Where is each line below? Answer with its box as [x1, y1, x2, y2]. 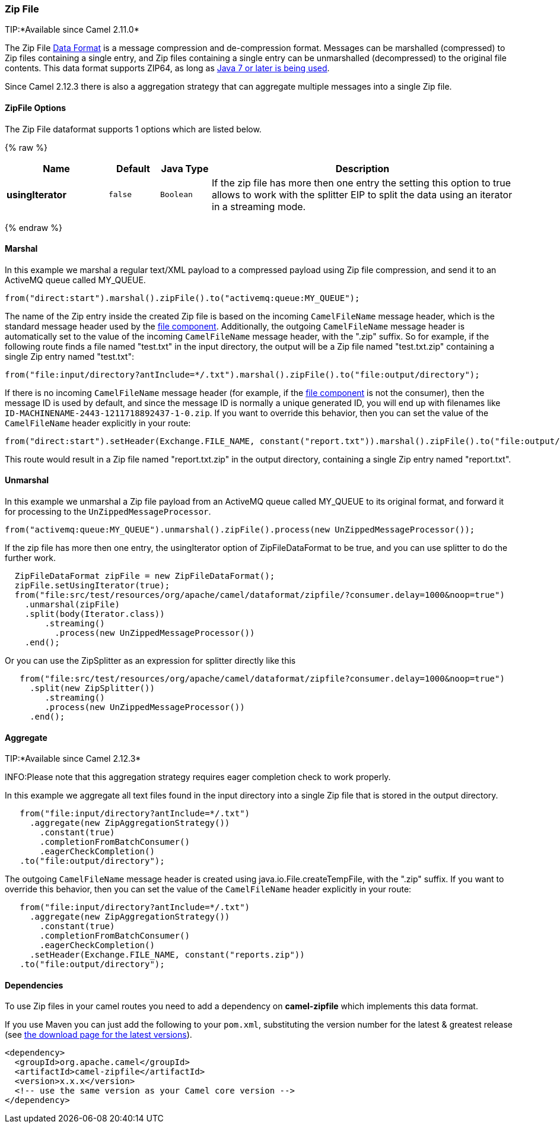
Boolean [160, 190, 193, 199]
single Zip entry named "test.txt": [5, 351, 134, 362]
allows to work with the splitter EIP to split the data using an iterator [212, 188, 513, 201]
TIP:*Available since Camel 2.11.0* [5, 24, 139, 35]
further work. [5, 553, 56, 563]
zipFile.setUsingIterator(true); [14, 581, 170, 591]
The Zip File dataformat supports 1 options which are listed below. [5, 123, 262, 134]
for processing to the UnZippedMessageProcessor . [5, 506, 211, 517]
